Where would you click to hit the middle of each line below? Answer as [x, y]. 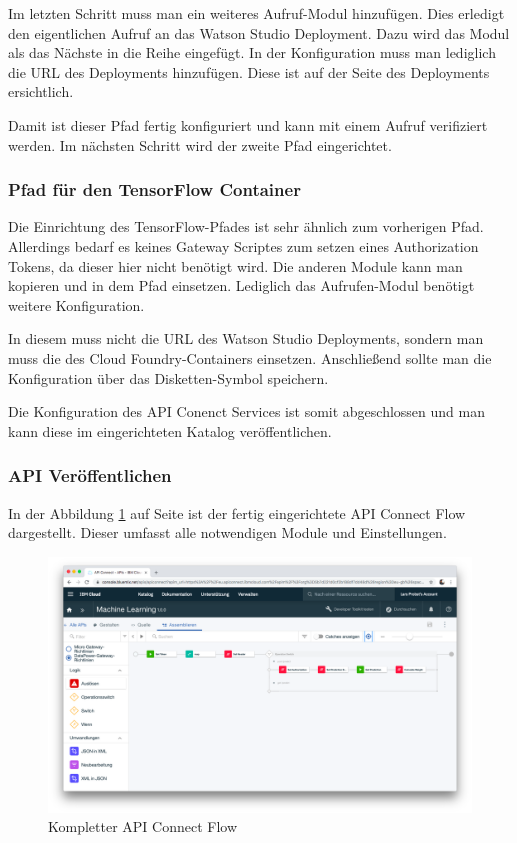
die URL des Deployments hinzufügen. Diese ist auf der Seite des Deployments [249, 71]
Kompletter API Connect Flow [143, 826]
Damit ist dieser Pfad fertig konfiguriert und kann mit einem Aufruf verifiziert [248, 124]
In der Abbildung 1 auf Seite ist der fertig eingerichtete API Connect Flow [237, 512]
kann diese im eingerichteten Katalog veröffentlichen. [170, 430]
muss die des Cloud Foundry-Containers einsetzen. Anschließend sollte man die [250, 357]
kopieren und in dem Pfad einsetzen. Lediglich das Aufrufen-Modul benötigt [241, 285]
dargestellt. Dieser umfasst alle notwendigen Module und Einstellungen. [227, 532]
